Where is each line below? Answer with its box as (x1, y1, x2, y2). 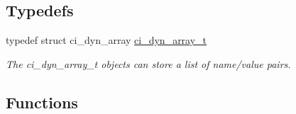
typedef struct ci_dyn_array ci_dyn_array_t (6, 33, 207, 47)
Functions (6, 91, 78, 113)
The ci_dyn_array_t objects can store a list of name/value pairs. (6, 56, 291, 71)
